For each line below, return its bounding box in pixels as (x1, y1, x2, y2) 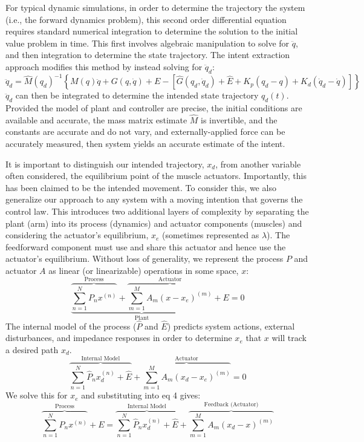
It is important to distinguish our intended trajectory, (5, 157, 204, 170)
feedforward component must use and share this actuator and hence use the (5, 240, 286, 253)
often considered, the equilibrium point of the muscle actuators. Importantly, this (5, 169, 307, 182)
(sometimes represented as (162, 229, 259, 241)
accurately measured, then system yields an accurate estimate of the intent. (5, 137, 285, 150)
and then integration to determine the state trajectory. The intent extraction (5, 48, 290, 61)
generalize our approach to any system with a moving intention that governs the (5, 193, 303, 206)
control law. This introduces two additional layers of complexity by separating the (5, 205, 309, 218)
